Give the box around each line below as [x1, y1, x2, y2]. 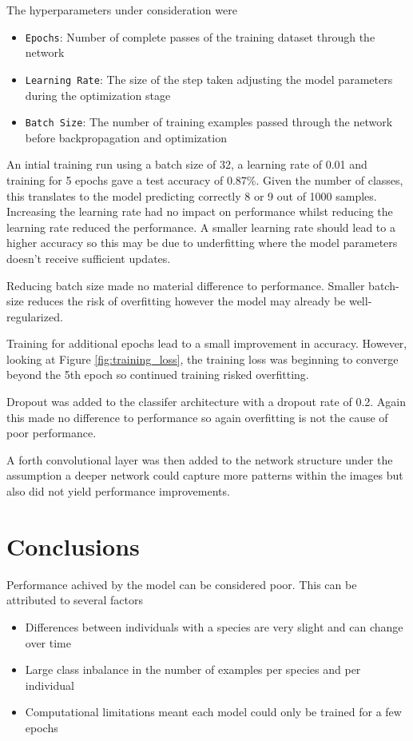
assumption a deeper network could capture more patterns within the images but [6, 467, 403, 484]
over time [25, 634, 71, 651]
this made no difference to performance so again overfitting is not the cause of [6, 408, 388, 425]
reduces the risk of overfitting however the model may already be [27, 293, 346, 309]
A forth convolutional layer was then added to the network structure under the [6, 451, 393, 468]
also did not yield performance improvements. [6, 483, 230, 500]
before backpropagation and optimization [25, 129, 227, 145]
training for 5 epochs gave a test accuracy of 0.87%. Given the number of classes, [6, 171, 403, 188]
